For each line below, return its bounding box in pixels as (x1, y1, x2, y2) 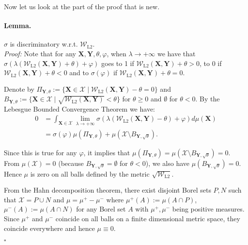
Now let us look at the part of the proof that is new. (4, 1, 160, 11)
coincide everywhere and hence (4, 223, 95, 233)
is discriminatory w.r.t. (10, 39, 78, 49)
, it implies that (83, 147, 130, 157)
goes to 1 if (101, 58, 134, 68)
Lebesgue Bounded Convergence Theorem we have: (4, 103, 155, 114)
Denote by (4, 83, 34, 94)
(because (58, 158, 84, 168)
